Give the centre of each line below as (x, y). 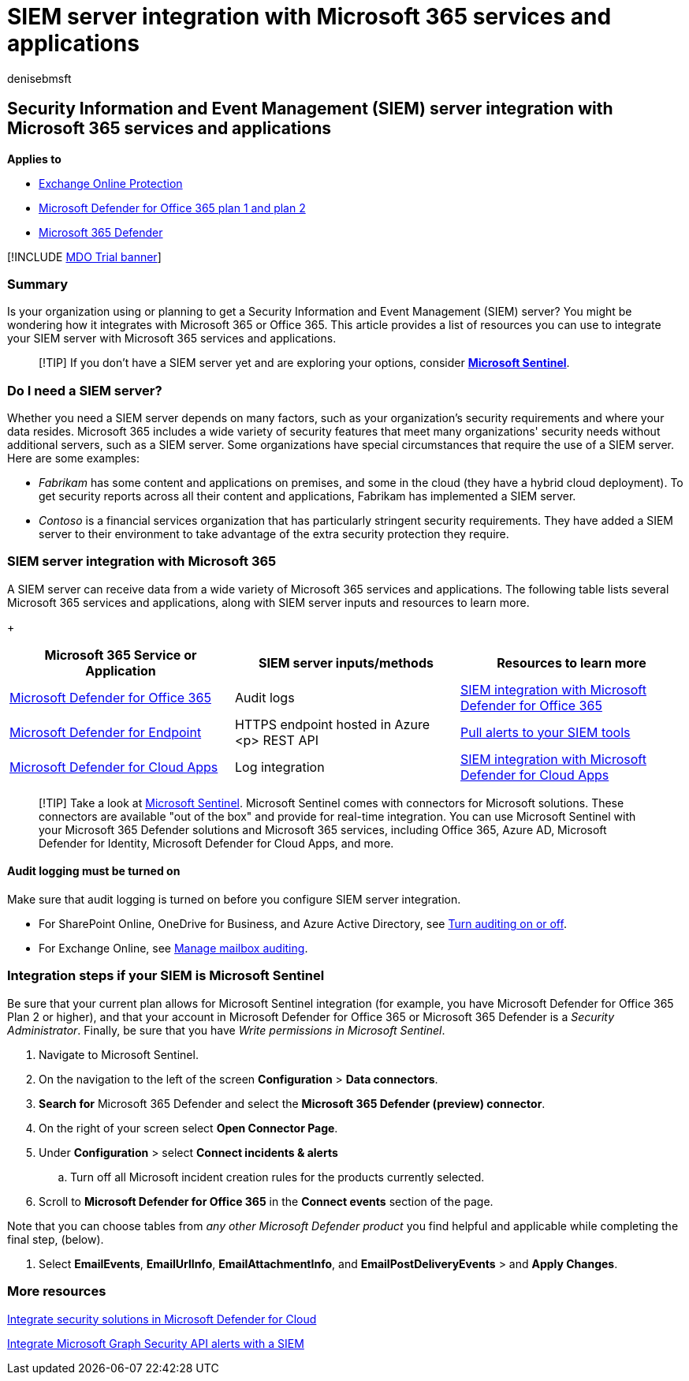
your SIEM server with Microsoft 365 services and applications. (172, 339)
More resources (57, 1291)
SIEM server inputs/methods (346, 662)
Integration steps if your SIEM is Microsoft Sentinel (166, 976)
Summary (38, 284)
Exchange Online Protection (111, 183)
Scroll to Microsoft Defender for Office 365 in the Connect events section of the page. (266, 1201)
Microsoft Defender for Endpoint (106, 732)
